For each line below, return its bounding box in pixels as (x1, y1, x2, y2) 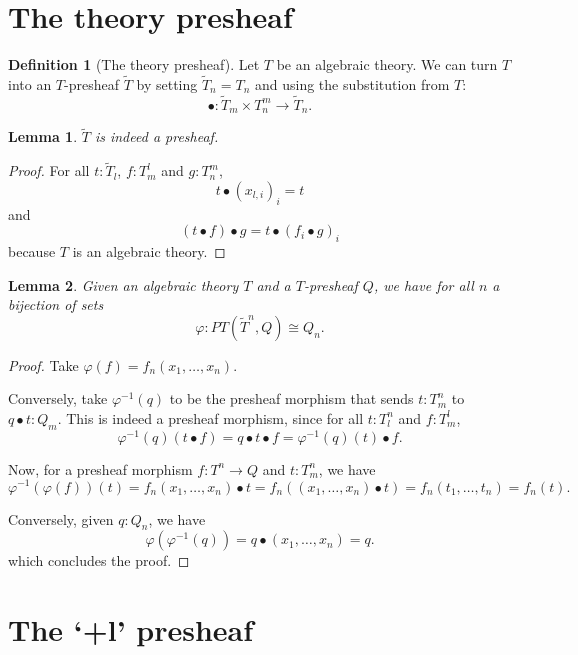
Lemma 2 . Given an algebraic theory (8, 274, 239, 295)
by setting (136, 73, 198, 94)
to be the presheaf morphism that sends (169, 388, 414, 409)
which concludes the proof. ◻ (8, 550, 190, 571)
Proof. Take (8, 354, 79, 375)
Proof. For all (8, 160, 90, 181)
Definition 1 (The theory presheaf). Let (8, 54, 260, 75)
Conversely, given (8, 508, 114, 529)
